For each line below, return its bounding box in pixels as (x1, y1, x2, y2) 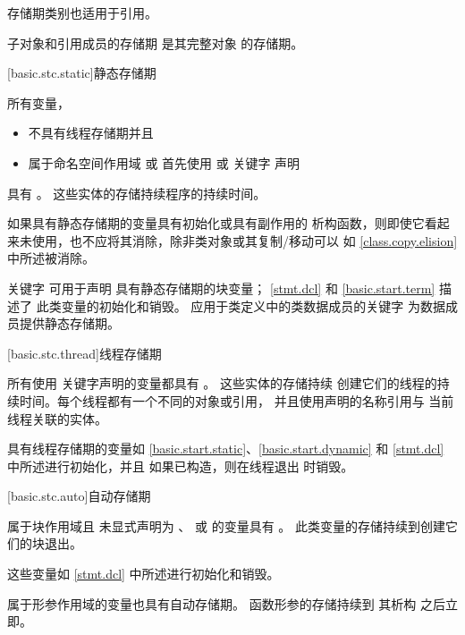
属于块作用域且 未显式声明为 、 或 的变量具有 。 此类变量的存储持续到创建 (7, 516, 445, 535)
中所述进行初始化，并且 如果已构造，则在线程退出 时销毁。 (7, 456, 354, 475)
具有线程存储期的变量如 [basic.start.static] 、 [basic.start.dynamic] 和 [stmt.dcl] (7, 439, 444, 458)
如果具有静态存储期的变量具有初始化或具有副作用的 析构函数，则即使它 (7, 214, 425, 233)
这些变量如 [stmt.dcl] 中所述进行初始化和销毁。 (7, 564, 280, 583)
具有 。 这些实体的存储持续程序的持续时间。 (7, 183, 266, 202)
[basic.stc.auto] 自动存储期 (7, 487, 151, 505)
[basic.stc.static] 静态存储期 (7, 63, 156, 82)
